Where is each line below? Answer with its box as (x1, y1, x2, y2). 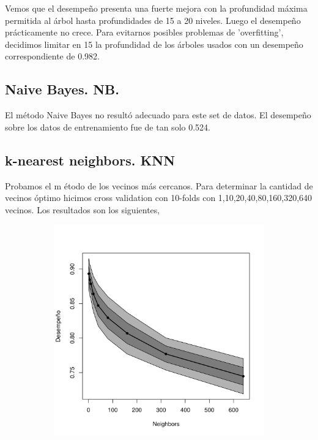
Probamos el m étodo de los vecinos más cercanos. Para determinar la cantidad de (5, 179, 313, 192)
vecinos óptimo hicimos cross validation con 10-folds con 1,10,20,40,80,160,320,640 (5, 191, 312, 204)
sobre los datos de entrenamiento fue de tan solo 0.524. (5, 120, 210, 133)
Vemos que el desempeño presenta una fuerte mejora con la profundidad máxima (5, 2, 308, 14)
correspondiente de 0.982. (5, 50, 100, 63)
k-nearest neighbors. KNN (5, 150, 176, 169)
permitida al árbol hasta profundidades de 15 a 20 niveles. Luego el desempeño (5, 13, 301, 26)
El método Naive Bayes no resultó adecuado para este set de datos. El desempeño (5, 108, 311, 121)
